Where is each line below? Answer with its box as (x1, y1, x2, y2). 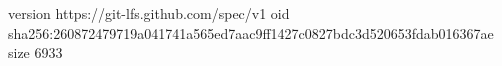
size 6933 (8, 42, 63, 63)
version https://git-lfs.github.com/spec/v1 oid (8, 3, 290, 23)
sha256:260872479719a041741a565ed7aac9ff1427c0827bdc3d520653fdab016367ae (8, 22, 494, 43)
